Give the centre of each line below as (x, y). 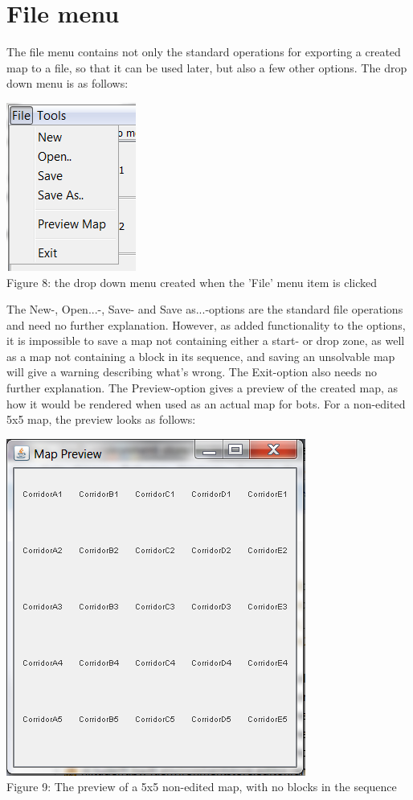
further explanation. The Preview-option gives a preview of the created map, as (202, 388)
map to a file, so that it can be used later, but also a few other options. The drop (207, 67)
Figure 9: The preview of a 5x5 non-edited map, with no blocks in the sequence (202, 787)
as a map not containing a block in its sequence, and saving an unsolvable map (201, 356)
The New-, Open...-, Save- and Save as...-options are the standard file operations (205, 309)
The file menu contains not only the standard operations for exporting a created (204, 52)
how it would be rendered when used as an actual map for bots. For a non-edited (206, 403)
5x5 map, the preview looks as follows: (101, 419)
